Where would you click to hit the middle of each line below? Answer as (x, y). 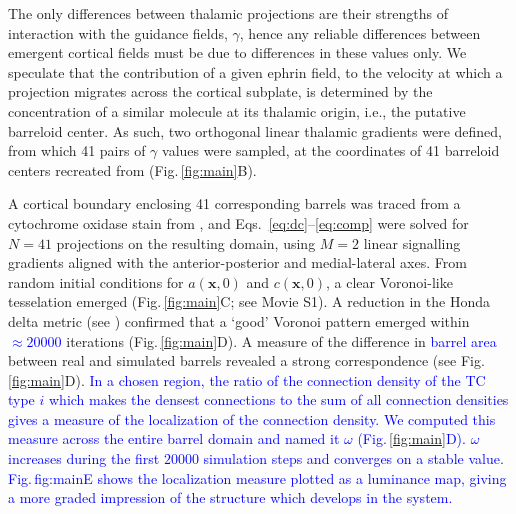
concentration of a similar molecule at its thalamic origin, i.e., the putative (237, 110)
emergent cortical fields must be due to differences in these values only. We (237, 52)
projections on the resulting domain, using (186, 242)
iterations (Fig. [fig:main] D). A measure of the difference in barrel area (281, 340)
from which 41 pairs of (77, 150)
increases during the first (84, 458)
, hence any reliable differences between (360, 32)
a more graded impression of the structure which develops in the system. (230, 497)
